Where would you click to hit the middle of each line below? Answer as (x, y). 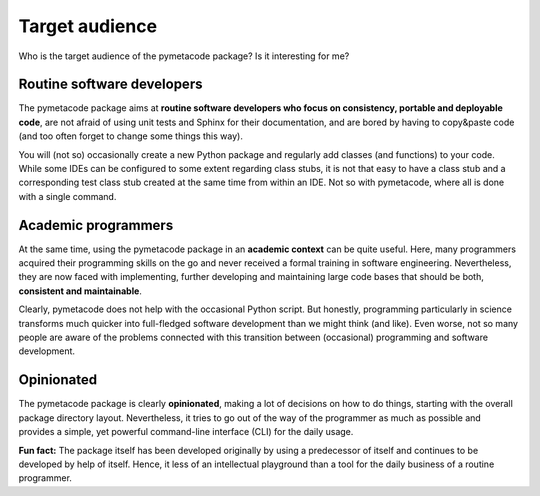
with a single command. (67, 196)
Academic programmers (96, 225)
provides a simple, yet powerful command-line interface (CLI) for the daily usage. (186, 432)
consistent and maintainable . (80, 291)
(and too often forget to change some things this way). (131, 136)
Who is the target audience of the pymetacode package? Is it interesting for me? (184, 56)
